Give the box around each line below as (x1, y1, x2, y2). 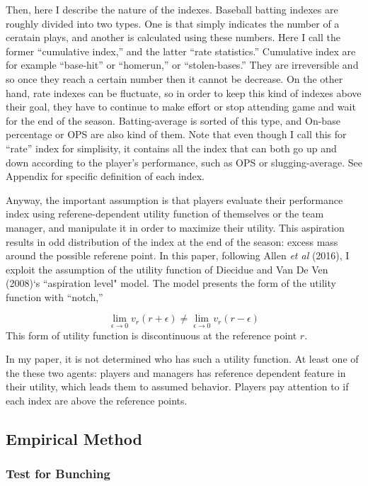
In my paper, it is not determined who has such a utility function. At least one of (6, 351, 359, 366)
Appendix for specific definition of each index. (6, 169, 205, 183)
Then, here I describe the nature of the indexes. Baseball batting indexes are (6, 2, 338, 16)
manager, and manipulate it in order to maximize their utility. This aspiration (6, 220, 345, 234)
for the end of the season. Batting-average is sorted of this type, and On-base (6, 113, 340, 128)
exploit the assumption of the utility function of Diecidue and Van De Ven (6, 261, 328, 276)
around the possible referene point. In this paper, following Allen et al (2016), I (6, 248, 350, 263)
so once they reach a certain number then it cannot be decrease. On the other (6, 71, 343, 86)
